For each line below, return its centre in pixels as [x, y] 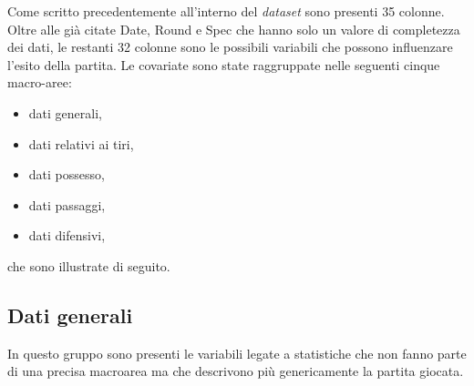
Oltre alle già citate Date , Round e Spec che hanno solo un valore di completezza [234, 29]
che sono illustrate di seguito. [89, 265]
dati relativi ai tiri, [81, 143]
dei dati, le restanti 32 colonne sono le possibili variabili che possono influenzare [230, 47]
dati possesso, [67, 174]
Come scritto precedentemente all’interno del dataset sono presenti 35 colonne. [226, 11]
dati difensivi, [67, 235]
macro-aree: [40, 82]
